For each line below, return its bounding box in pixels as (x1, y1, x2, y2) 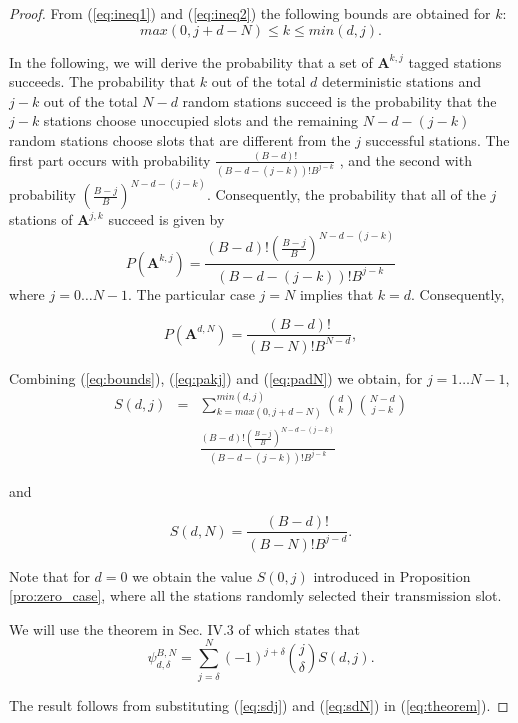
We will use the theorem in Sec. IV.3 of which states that (9, 618, 361, 639)
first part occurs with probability (9, 149, 211, 170)
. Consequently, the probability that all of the (206, 184, 486, 205)
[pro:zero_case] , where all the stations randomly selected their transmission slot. (9, 585, 502, 606)
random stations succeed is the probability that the (182, 90, 497, 111)
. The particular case (128, 283, 255, 304)
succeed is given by (108, 209, 225, 230)
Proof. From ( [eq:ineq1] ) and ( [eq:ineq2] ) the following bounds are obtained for (9, 3, 491, 23)
